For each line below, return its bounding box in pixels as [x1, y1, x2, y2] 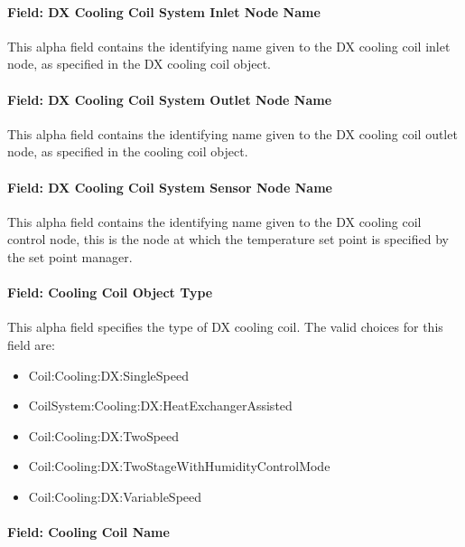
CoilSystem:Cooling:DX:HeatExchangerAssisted [28, 396, 293, 415]
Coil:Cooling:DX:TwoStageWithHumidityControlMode [28, 457, 330, 476]
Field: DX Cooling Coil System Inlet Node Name [7, 2, 321, 21]
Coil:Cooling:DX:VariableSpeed [28, 486, 202, 505]
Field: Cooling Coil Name [7, 523, 170, 542]
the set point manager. [7, 247, 133, 266]
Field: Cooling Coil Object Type [7, 283, 213, 302]
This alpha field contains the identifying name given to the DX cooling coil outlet [7, 124, 458, 143]
